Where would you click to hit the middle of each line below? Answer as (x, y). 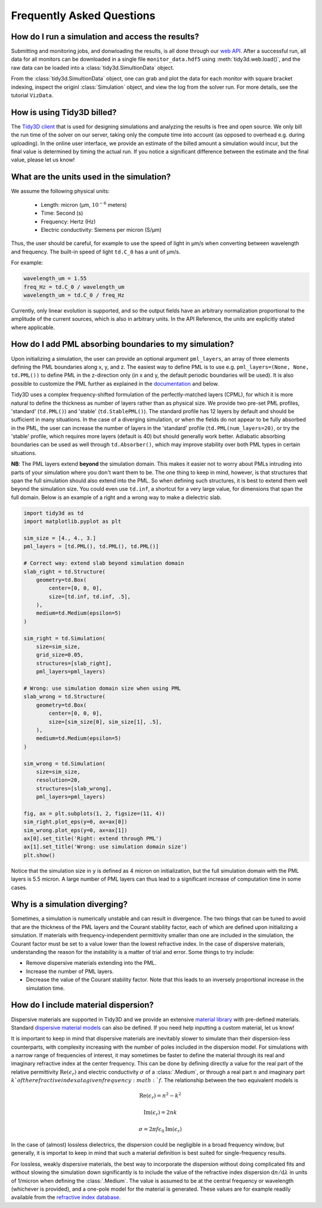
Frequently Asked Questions (83, 16)
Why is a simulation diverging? (69, 904)
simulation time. (45, 988)
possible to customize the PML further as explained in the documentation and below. (115, 383)
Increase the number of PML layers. (70, 971)
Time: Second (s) (62, 213)
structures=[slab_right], (74, 663)
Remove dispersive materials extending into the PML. (91, 963)
